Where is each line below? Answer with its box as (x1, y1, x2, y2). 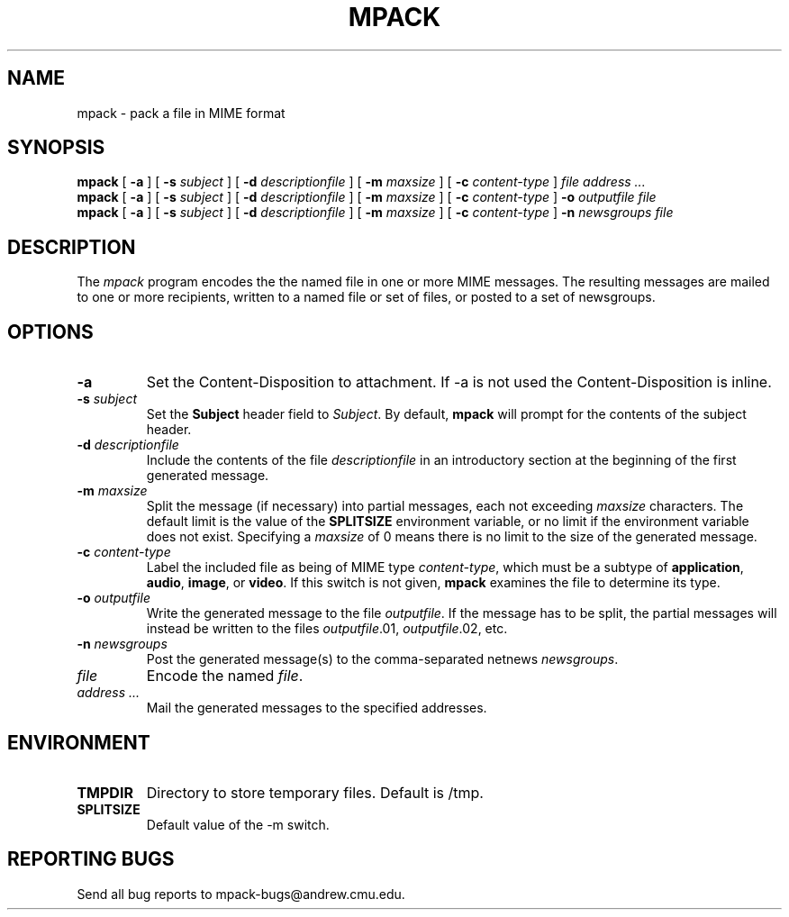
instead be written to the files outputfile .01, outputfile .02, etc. (146, 621, 508, 637)
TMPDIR (77, 783, 133, 802)
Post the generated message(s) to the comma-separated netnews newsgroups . (146, 651, 619, 667)
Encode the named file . (146, 667, 304, 685)
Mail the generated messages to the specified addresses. (146, 700, 487, 716)
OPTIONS (7, 320, 94, 343)
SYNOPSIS (7, 136, 105, 159)
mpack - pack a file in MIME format (77, 104, 286, 121)
